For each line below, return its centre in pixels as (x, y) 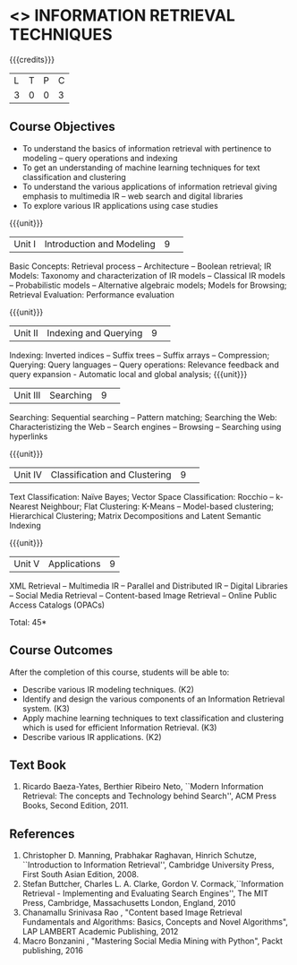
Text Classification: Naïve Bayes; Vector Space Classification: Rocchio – (142, 496)
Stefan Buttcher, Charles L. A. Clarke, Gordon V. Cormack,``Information (153, 884)
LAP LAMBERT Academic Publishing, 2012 (100, 932)
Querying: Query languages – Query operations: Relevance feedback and (144, 365)
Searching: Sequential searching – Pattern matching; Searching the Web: (143, 417)
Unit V (27, 564)
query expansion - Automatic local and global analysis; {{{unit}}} (128, 374)
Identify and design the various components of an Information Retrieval (153, 699)
